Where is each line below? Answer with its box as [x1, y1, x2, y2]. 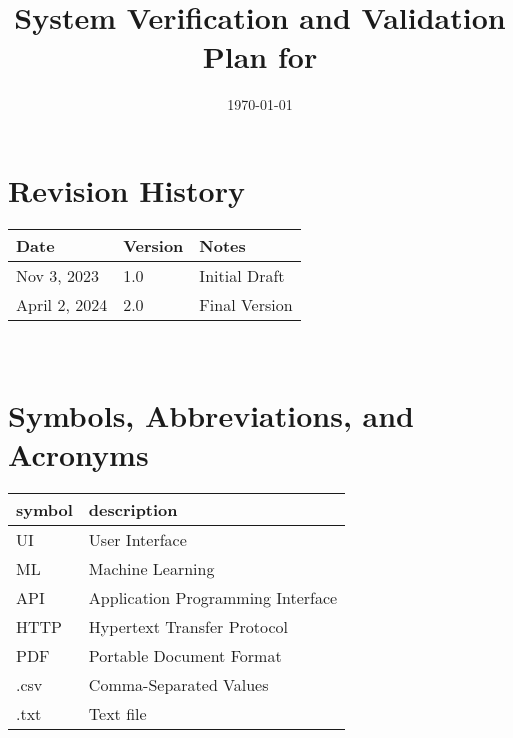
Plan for [202, 36, 318, 77]
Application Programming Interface [88, 585, 338, 609]
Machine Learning [88, 556, 215, 580]
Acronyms [8, 433, 149, 474]
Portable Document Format [88, 643, 282, 667]
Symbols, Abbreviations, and [8, 394, 414, 435]
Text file [88, 701, 147, 725]
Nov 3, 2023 [16, 263, 100, 287]
